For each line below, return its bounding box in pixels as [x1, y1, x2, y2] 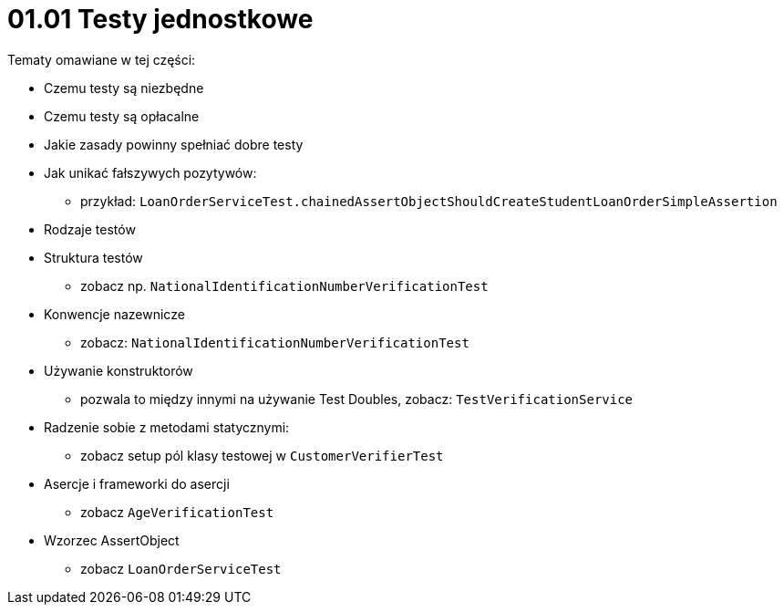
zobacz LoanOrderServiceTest [80, 560, 282, 576]
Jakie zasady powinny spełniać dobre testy [44, 136, 304, 152]
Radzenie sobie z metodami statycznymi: [44, 419, 290, 435]
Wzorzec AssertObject [44, 532, 180, 548]
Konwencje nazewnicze [44, 306, 185, 322]
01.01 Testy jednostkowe [7, 4, 314, 35]
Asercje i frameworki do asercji [44, 475, 230, 492]
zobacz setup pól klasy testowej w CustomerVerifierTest [80, 447, 444, 463]
